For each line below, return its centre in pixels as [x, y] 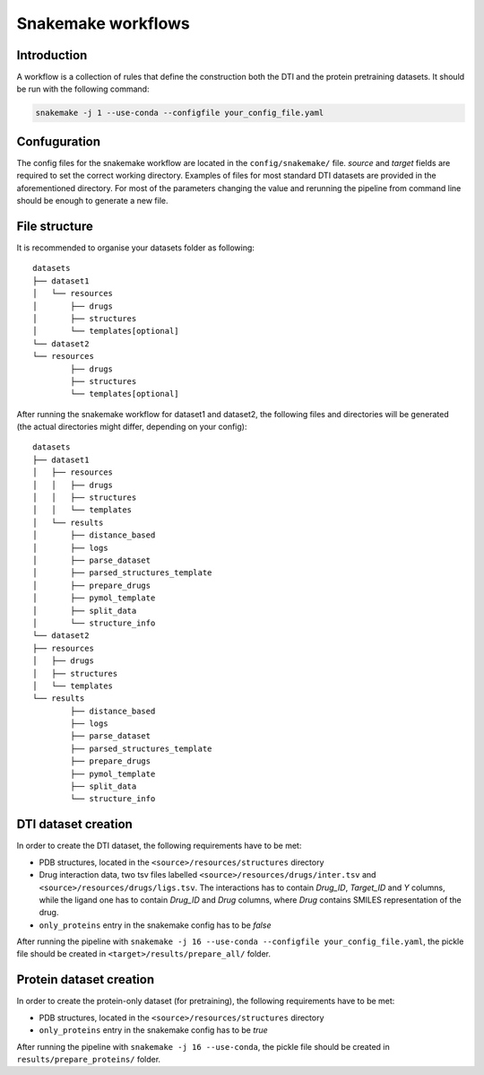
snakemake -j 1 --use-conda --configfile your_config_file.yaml [180, 113]
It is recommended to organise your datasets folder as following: [136, 248]
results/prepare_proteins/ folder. [89, 1059]
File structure [55, 226]
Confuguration [59, 141]
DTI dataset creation [75, 824]
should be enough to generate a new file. [92, 201]
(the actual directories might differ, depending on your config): [132, 427]
